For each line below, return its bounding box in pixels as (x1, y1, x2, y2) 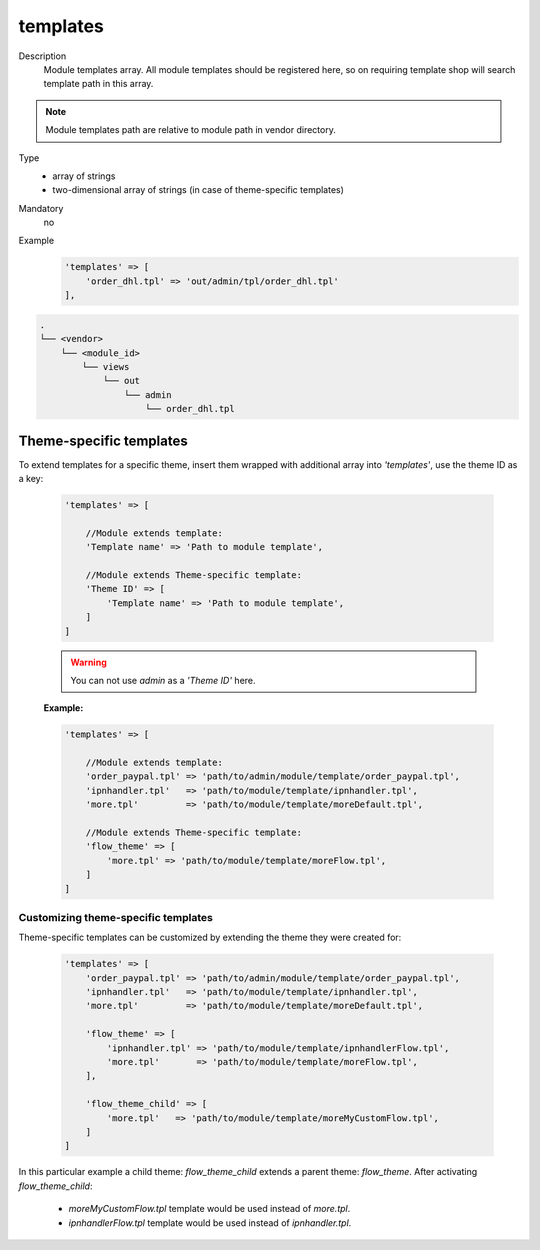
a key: (18, 473, 44, 485)
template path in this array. (43, 78, 154, 90)
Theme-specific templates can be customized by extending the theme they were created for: (18, 931, 402, 944)
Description (18, 50, 67, 62)
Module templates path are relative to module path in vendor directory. (45, 124, 337, 136)
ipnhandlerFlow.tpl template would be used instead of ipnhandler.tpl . (68, 1216, 352, 1229)
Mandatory (18, 202, 64, 214)
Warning (70, 656, 107, 668)
